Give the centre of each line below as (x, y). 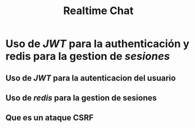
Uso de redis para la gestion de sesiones (81, 98)
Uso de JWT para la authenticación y (97, 44)
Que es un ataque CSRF (49, 118)
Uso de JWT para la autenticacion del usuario (91, 78)
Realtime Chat (98, 11)
